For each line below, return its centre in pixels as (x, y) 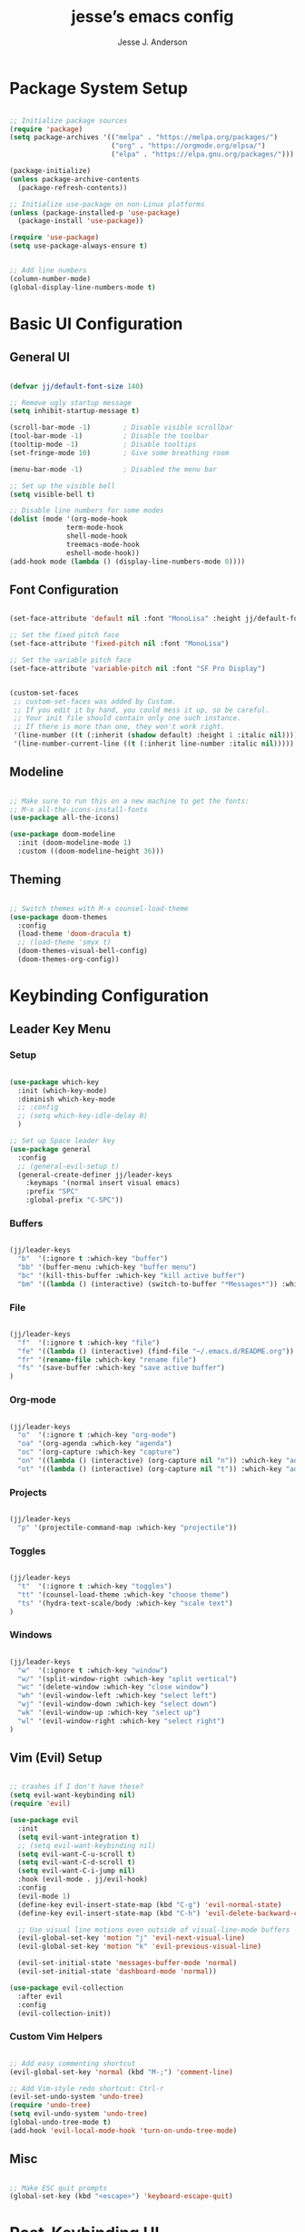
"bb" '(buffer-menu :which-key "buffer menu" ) (107, 1267)
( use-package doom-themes (58, 917)
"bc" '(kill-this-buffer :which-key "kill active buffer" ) (132, 1275)
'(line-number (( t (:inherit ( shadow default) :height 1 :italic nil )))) (156, 736)
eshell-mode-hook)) (103, 553)
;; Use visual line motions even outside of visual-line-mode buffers (154, 1930)
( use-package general (50, 1149)
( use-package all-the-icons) (64, 818)
